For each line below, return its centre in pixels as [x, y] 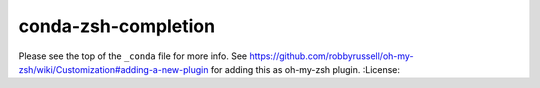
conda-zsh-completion [116, 26]
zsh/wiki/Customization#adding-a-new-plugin [113, 69]
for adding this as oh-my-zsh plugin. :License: [305, 69]
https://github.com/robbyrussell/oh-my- [331, 56]
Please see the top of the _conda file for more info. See [133, 56]
